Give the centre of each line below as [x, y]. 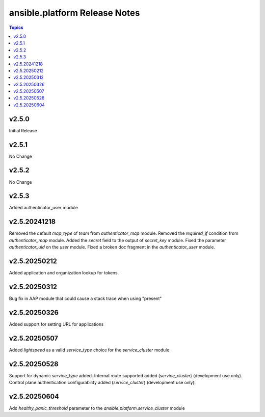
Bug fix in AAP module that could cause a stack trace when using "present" [85, 298]
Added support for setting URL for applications [56, 324]
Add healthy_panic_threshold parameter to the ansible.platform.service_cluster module [97, 408]
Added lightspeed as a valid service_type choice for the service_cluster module [89, 350]
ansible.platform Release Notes [74, 13]
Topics [16, 27]
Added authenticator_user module [43, 208]
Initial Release [23, 130]
